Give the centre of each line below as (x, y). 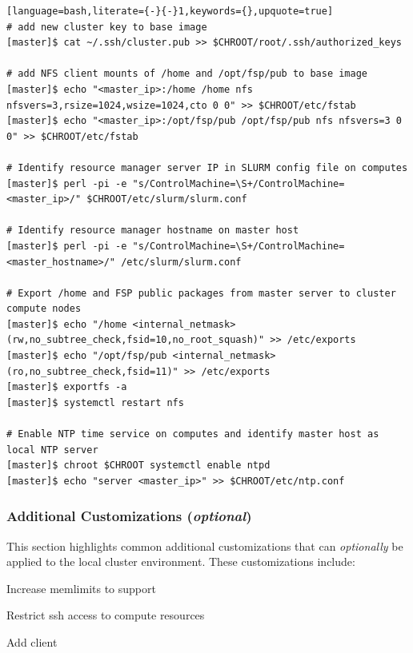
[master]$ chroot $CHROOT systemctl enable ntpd (138, 466)
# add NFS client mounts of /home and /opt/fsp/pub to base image (187, 74)
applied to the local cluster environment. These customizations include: (181, 561)
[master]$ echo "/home (67, 324)
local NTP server (52, 450)
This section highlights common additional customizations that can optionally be (205, 545)
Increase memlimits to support (81, 588)
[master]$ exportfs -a (67, 387)
